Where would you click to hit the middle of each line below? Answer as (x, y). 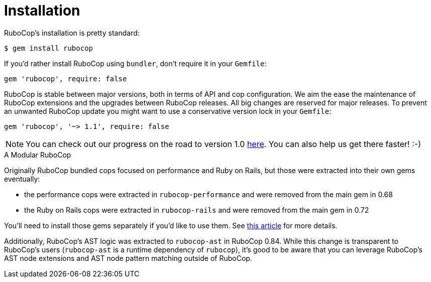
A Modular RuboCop (38, 155)
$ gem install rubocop (49, 48)
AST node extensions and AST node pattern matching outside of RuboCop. (128, 258)
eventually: (22, 179)
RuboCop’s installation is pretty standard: (72, 33)
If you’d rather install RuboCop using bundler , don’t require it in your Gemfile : (135, 63)
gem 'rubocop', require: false (66, 79)
